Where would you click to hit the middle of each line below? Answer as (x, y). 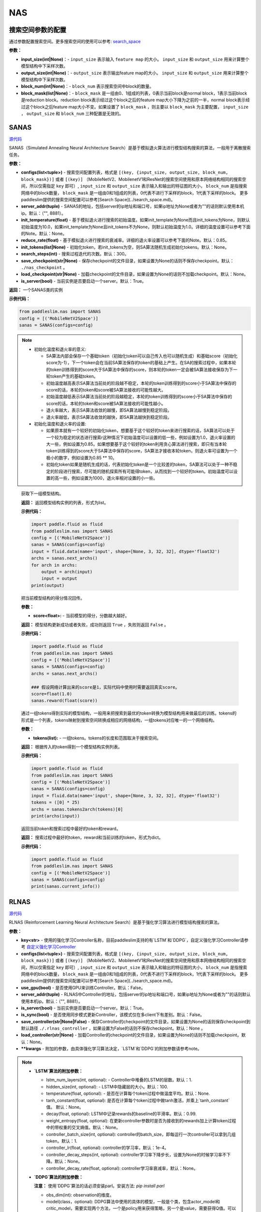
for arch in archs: (54, 565)
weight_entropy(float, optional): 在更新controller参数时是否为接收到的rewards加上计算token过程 (141, 1120)
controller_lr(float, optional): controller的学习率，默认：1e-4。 (108, 1148)
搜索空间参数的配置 (37, 30)
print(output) (48, 585)
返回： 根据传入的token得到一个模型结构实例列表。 (72, 747)
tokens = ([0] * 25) (55, 803)
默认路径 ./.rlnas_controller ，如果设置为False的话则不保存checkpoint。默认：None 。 (113, 1028)
